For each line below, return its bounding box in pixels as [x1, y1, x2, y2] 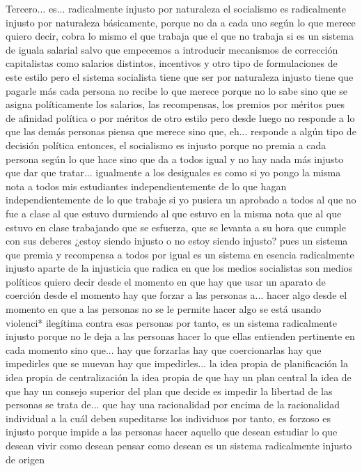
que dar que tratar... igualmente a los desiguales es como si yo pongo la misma [6, 165, 341, 180]
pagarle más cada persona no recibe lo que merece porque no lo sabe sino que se [6, 83, 347, 98]
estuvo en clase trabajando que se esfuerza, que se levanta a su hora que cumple [6, 219, 346, 234]
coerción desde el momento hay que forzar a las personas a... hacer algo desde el [6, 288, 347, 302]
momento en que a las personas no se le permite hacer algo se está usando [6, 302, 322, 316]
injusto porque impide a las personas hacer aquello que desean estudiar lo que [6, 424, 338, 439]
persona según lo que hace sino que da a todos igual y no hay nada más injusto [6, 151, 344, 166]
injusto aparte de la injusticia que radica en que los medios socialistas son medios [6, 261, 353, 275]
